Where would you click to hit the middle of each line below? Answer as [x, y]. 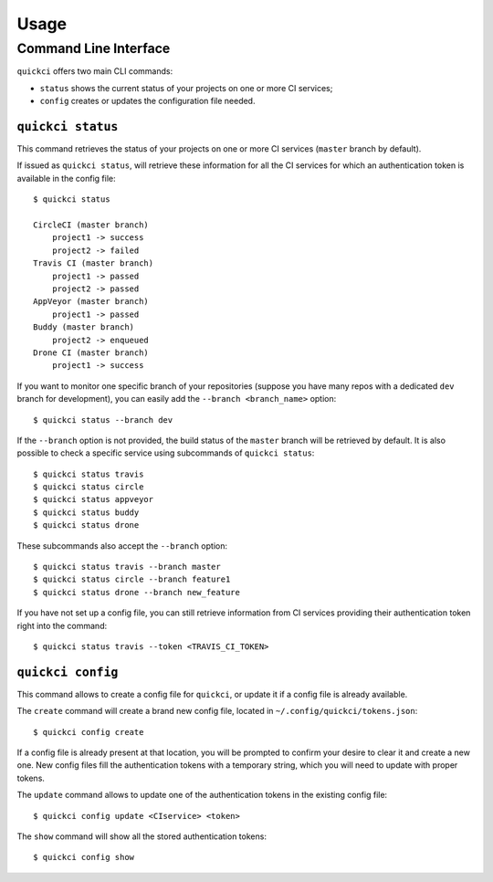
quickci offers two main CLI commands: [95, 71]
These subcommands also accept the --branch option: [122, 546]
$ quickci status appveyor [94, 499]
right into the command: [62, 625]
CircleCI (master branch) [91, 225]
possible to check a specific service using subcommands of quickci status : [166, 453]
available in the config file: [66, 178]
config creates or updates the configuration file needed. [147, 101]
